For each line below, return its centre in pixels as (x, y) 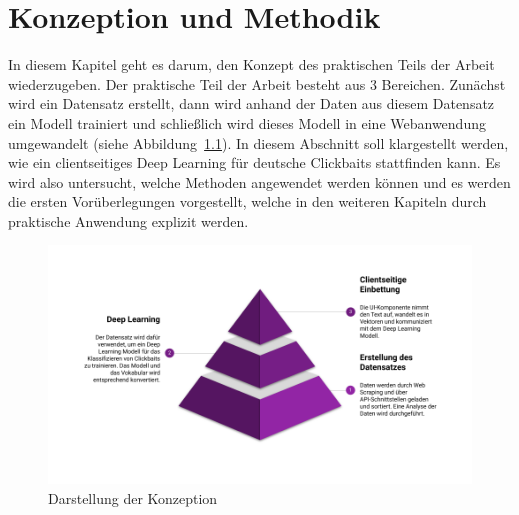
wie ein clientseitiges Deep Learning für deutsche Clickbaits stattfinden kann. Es (254, 162)
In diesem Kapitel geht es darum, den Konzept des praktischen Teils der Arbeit (251, 64)
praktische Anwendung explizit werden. (128, 220)
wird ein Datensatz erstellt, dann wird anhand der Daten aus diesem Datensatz (251, 103)
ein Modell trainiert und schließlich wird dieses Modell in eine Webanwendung (247, 122)
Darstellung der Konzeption (133, 497)
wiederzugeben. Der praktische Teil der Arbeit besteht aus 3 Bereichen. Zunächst (257, 83)
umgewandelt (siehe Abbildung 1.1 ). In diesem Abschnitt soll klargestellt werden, (258, 142)
